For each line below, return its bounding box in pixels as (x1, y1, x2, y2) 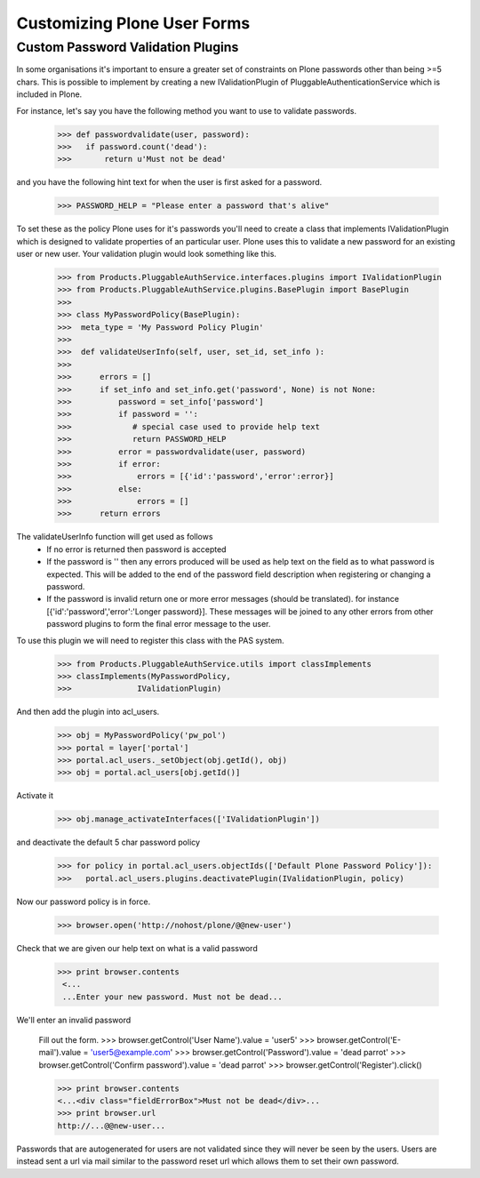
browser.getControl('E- (316, 1034, 402, 1045)
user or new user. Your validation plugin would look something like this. (16, 249, 277, 260)
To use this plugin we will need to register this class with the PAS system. (16, 635, 284, 645)
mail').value (38, 1047, 82, 1058)
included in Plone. (16, 89, 83, 100)
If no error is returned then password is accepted (46, 543, 227, 555)
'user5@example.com (90, 1047, 171, 1058)
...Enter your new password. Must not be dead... (62, 991, 284, 1002)
